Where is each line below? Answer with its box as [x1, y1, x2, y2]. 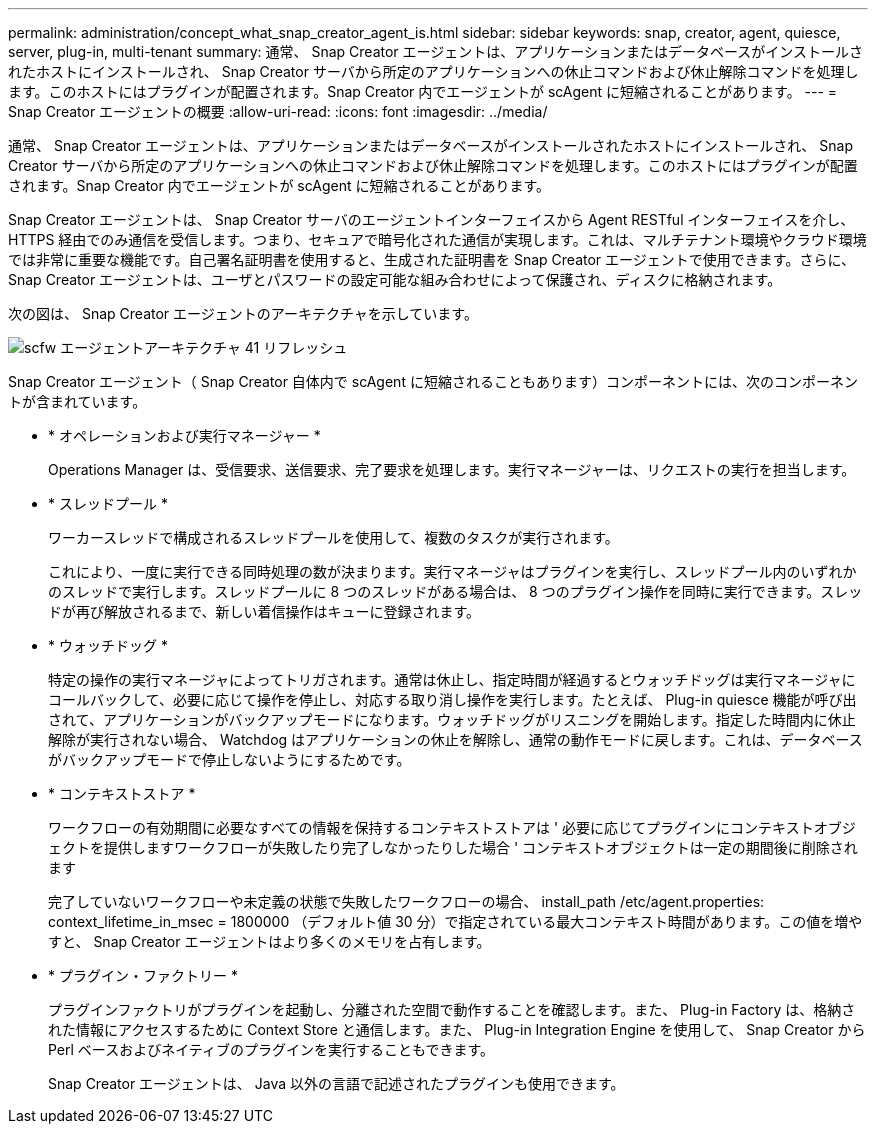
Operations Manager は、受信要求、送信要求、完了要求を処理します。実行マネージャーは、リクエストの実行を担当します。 [48, 461, 856, 478]
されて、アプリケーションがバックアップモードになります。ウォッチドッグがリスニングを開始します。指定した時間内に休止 [48, 711, 856, 728]
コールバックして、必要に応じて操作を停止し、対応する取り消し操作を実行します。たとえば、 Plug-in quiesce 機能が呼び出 [48, 691, 857, 708]
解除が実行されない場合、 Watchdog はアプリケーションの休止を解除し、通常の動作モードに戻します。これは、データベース [48, 731, 863, 748]
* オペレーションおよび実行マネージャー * [48, 427, 321, 444]
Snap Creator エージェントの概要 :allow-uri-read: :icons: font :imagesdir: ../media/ [8, 103, 548, 120]
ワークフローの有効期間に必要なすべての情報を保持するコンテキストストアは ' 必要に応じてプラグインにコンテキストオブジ [48, 819, 856, 836]
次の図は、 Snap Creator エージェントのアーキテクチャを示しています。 [8, 305, 478, 322]
